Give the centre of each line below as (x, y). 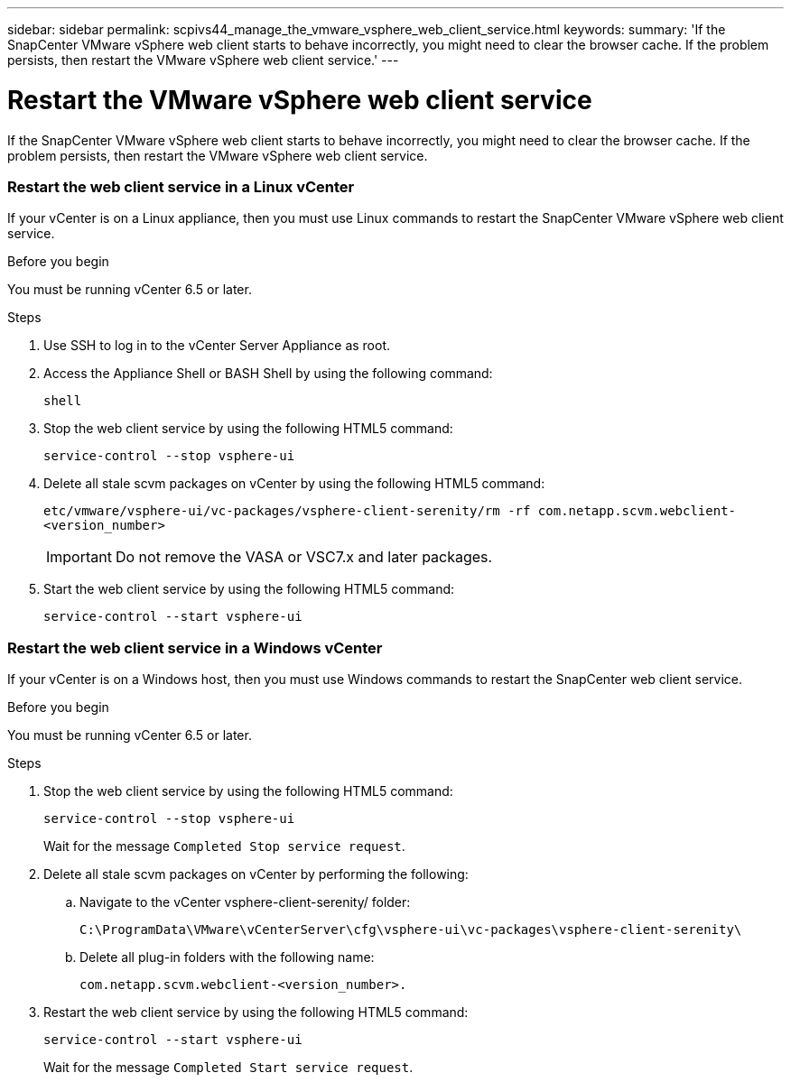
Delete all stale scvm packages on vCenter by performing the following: (256, 874)
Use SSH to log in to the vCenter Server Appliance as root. (217, 346)
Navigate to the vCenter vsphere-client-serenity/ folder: (245, 902)
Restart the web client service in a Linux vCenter (181, 186)
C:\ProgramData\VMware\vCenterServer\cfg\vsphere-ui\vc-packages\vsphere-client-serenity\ (411, 929)
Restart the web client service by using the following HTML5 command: (256, 1012)
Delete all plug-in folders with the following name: (227, 957)
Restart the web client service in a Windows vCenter (195, 647)
